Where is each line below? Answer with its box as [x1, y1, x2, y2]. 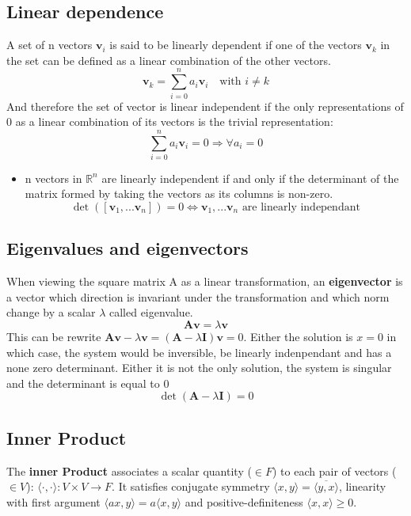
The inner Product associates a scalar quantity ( [6, 462, 252, 479]
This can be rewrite [6, 328, 101, 344]
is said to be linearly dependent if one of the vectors [109, 36, 362, 53]
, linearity [338, 478, 386, 495]
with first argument [6, 493, 101, 510]
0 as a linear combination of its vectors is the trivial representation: [6, 113, 333, 130]
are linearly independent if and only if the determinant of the [101, 169, 399, 186]
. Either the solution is [243, 328, 353, 344]
